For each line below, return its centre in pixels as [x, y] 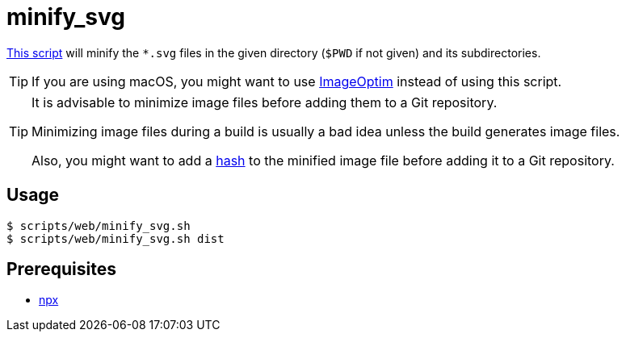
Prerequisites [61, 269]
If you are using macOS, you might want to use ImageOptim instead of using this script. [297, 81]
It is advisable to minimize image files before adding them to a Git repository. [265, 102]
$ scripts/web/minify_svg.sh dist [116, 238]
